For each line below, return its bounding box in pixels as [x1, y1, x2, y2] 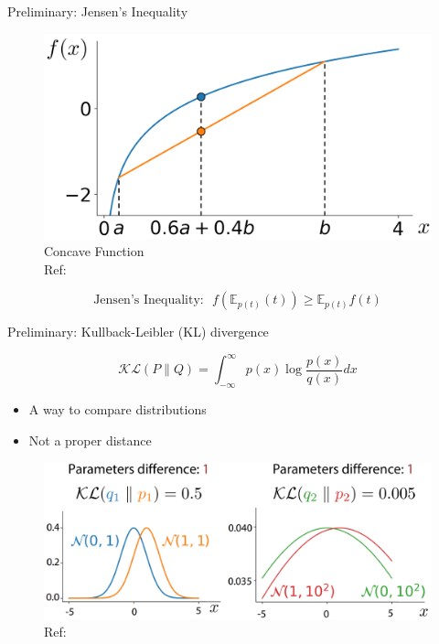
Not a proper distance [28, 430, 152, 449]
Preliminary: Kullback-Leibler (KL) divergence [7, 322, 269, 341]
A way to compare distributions [28, 400, 207, 419]
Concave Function [44, 241, 145, 261]
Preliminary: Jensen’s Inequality [7, 2, 188, 20]
